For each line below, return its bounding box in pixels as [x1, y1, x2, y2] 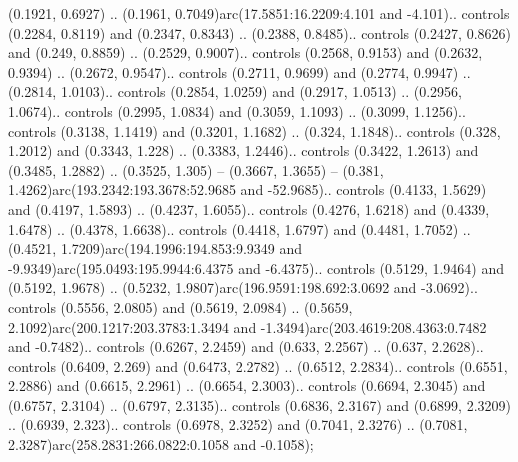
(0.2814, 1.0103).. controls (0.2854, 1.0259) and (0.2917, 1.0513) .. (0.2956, [8, 81, 462, 102]
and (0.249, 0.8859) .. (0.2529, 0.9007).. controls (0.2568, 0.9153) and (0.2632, [8, 42, 483, 63]
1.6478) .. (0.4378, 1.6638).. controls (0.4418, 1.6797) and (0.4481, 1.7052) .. [8, 218, 471, 239]
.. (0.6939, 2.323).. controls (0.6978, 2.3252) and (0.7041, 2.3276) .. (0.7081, [8, 414, 468, 435]
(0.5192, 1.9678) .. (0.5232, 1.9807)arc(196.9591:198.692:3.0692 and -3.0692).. [8, 277, 478, 298]
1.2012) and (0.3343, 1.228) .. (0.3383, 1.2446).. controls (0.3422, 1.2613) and [8, 140, 479, 161]
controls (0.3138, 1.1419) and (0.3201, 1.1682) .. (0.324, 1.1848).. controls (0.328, [8, 120, 501, 141]
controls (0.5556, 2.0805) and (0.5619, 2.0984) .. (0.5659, [8, 296, 353, 317]
